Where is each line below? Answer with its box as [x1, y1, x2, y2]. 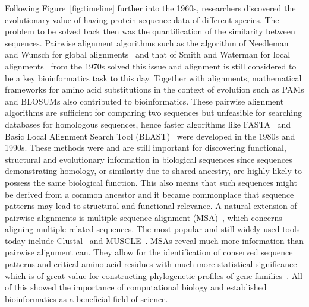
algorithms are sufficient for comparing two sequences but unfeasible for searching [5, 106, 302, 119]
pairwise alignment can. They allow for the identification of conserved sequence [5, 246, 293, 258]
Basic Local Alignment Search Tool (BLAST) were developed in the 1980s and [5, 129, 295, 142]
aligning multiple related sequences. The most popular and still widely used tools [5, 223, 300, 235]
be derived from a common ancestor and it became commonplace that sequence [5, 188, 294, 200]
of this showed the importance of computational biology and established [5, 281, 267, 293]
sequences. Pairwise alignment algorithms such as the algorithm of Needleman [5, 36, 289, 49]
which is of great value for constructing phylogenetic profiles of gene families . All [5, 269, 302, 281]
